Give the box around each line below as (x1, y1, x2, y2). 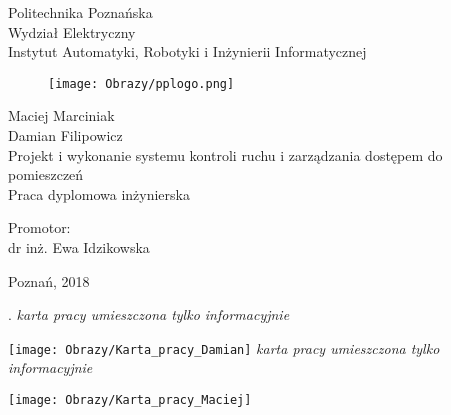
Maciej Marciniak (8, 105, 115, 126)
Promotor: (8, 217, 71, 238)
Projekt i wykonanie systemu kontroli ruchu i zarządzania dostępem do (8, 144, 443, 165)
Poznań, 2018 (8, 270, 90, 291)
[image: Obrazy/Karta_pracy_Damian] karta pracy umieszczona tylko (8, 337, 440, 358)
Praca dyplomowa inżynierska (8, 183, 190, 204)
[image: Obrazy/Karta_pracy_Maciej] (8, 393, 252, 408)
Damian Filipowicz (8, 125, 123, 146)
